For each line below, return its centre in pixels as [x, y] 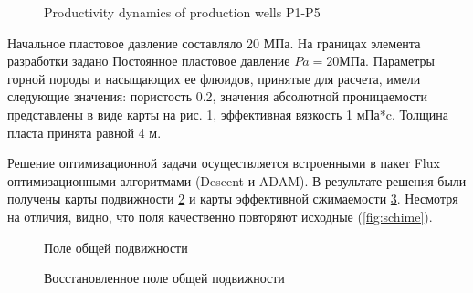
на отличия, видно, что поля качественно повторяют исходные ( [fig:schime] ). [220, 216]
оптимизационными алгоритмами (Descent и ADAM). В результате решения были [237, 180]
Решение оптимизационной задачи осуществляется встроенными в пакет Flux [224, 163]
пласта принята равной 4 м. [84, 132]
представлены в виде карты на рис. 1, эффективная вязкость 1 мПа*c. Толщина [228, 114]
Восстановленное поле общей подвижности [164, 278]
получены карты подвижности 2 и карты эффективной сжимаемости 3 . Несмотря [233, 199]
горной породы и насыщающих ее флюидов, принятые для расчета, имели [214, 78]
